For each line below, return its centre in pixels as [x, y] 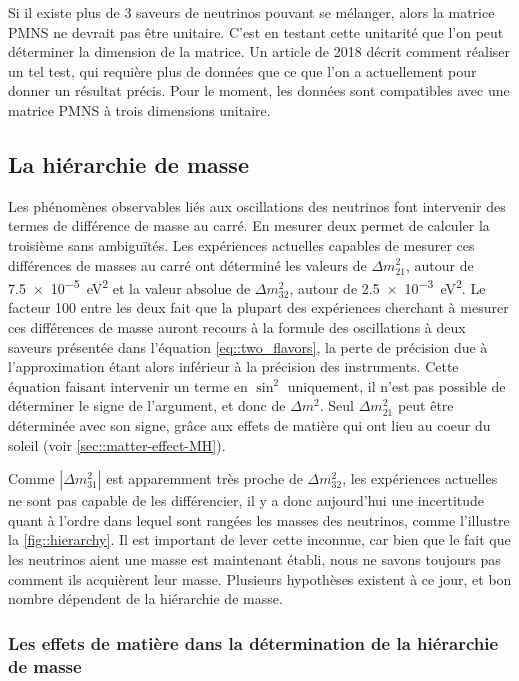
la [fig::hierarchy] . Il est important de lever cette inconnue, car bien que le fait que [259, 539]
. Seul [337, 405]
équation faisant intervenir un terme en [128, 385]
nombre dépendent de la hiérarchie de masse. [145, 598]
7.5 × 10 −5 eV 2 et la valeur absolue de [129, 286]
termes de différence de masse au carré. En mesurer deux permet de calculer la [249, 225]
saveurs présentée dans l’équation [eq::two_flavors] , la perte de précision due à [248, 346]
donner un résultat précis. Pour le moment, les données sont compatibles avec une [259, 90]
